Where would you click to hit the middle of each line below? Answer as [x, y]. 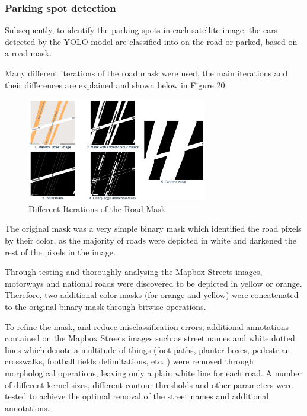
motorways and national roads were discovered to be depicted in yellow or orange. [153, 283]
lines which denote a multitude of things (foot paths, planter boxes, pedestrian [148, 349]
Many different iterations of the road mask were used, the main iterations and [146, 73]
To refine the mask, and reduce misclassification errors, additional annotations [147, 326]
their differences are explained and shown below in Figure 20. [116, 84]
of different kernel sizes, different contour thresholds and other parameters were [149, 384]
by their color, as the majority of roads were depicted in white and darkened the [151, 240]
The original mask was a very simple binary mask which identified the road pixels [153, 228]
